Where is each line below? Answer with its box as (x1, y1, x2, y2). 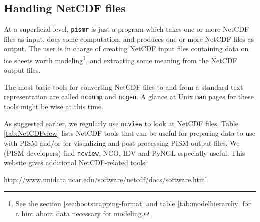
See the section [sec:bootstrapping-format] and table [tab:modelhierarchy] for (15, 198, 251, 209)
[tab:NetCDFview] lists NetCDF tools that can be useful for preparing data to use (4, 128, 255, 138)
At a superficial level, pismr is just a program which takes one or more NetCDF (4, 24, 249, 34)
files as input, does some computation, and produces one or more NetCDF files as (4, 33, 254, 44)
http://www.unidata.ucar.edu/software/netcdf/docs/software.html (4, 174, 207, 184)
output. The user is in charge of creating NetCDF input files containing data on (4, 43, 249, 54)
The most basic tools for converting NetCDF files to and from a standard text (4, 81, 243, 92)
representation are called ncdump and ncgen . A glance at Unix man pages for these (4, 91, 254, 102)
